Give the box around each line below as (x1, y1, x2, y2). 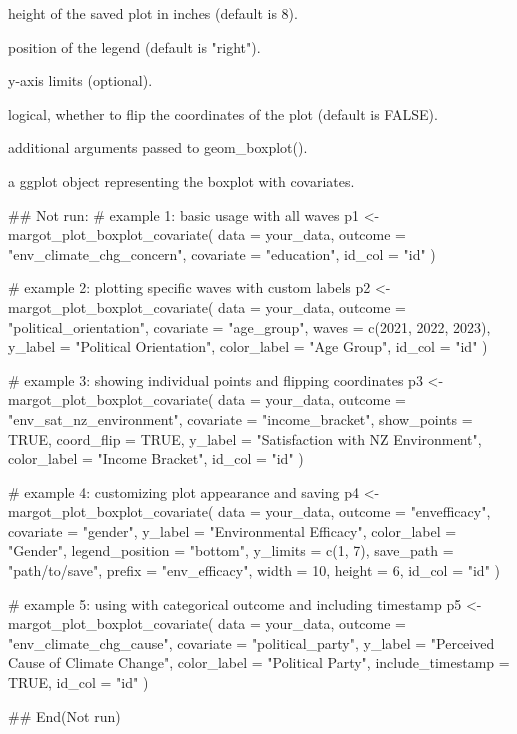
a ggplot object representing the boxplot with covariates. (8, 170, 355, 191)
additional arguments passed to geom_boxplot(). (8, 137, 308, 158)
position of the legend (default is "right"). (8, 36, 261, 57)
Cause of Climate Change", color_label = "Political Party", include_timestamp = (8, 652, 510, 673)
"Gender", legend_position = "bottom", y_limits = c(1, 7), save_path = (8, 540, 454, 561)
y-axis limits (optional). (8, 70, 153, 91)
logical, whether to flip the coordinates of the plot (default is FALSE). (8, 103, 438, 124)
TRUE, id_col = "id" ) (8, 672, 149, 693)
